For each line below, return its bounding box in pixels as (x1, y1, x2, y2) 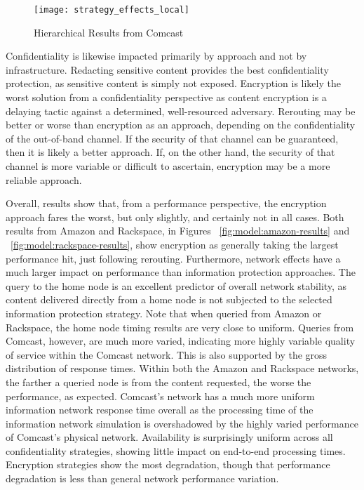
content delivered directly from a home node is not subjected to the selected (6, 292, 332, 307)
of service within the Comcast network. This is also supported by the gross (6, 347, 328, 362)
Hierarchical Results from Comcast (34, 25, 184, 39)
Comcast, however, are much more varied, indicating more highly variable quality (6, 333, 356, 348)
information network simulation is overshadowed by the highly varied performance (6, 416, 358, 430)
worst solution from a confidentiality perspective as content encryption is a (6, 90, 327, 105)
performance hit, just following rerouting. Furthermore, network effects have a (6, 251, 341, 265)
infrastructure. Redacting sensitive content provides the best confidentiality (6, 62, 329, 77)
